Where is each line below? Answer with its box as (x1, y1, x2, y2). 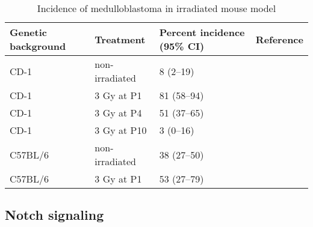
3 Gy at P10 (95, 123, 147, 137)
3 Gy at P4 (95, 106, 142, 120)
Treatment (95, 32, 146, 46)
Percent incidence (159, 25, 245, 39)
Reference (255, 32, 303, 46)
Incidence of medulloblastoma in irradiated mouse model (37, 1, 276, 15)
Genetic (10, 25, 47, 39)
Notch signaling (5, 205, 104, 224)
